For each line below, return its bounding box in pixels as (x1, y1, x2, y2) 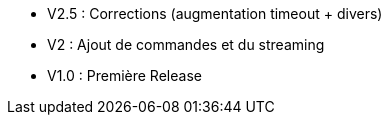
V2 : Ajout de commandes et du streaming (47, 36, 325, 53)
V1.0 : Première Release (47, 67, 202, 84)
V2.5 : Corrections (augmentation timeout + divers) (47, 5, 383, 22)
